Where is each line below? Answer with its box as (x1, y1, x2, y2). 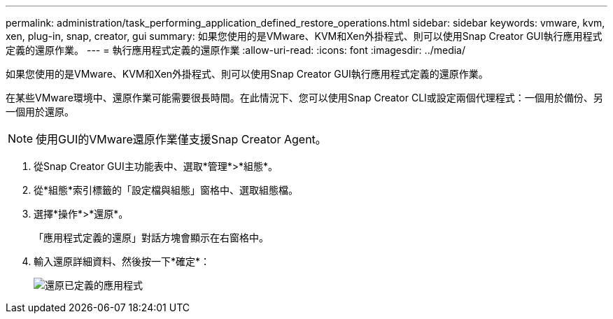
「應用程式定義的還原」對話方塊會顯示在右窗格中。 (34, 232, 269, 243)
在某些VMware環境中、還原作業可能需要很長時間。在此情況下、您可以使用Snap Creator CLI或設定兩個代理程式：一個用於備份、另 (6, 92, 603, 104)
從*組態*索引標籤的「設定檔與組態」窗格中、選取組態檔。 (34, 184, 299, 196)
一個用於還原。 (6, 106, 74, 118)
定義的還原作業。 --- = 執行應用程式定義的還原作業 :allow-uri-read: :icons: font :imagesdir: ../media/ (6, 44, 466, 56)
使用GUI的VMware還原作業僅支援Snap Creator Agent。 (36, 132, 327, 146)
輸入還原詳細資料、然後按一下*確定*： (34, 255, 211, 267)
